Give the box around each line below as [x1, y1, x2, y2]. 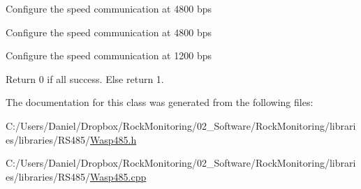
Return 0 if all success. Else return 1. [6, 71, 164, 86]
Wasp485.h [90, 132, 137, 146]
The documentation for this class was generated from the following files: [6, 95, 314, 109]
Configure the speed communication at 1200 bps [6, 48, 212, 63]
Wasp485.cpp [90, 169, 147, 183]
